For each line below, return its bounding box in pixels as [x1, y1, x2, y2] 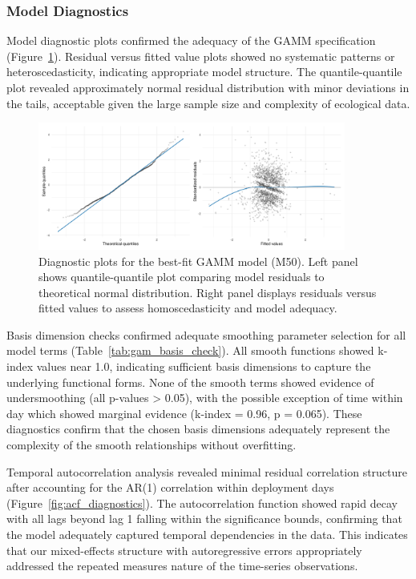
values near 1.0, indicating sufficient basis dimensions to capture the [36, 358, 371, 375]
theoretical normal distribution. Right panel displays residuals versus [38, 283, 377, 300]
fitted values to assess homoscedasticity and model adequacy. [38, 300, 337, 316]
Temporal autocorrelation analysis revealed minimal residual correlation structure [6, 463, 408, 480]
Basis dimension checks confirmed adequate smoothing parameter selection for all [6, 326, 406, 343]
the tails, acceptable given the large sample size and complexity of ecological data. [6, 94, 410, 111]
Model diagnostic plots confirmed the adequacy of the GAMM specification [6, 32, 376, 49]
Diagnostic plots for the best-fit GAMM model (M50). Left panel [38, 252, 358, 269]
